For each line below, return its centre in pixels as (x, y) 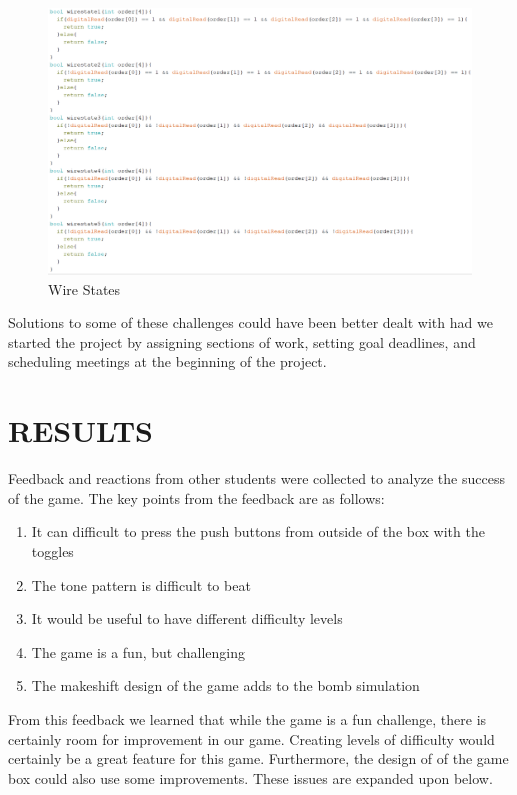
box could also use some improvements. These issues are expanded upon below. (250, 777)
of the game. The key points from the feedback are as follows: (196, 497)
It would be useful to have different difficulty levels (187, 618)
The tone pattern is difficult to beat (141, 584)
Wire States (84, 288)
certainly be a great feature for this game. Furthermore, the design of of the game (258, 758)
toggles (52, 550)
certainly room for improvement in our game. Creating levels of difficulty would (251, 738)
